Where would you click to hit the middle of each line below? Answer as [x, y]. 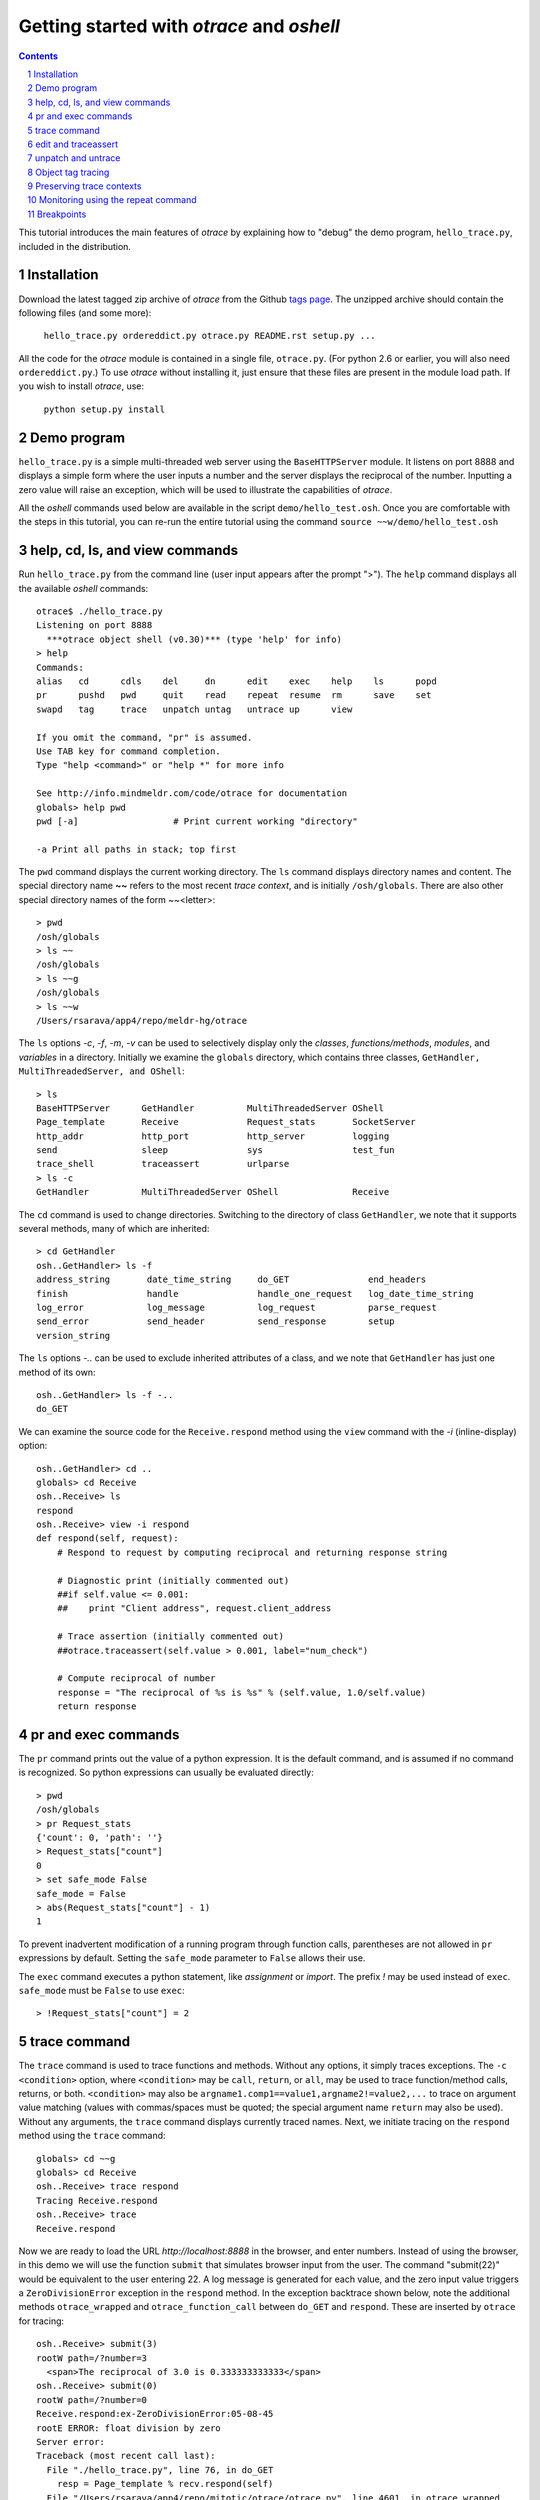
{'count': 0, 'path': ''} [100, 1838]
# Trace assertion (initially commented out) [170, 1636]
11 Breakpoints [57, 214]
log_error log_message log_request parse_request [236, 1307]
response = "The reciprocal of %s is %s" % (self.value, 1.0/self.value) [241, 1692]
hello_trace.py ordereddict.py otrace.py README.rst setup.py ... [210, 336]
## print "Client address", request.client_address [194, 1608]
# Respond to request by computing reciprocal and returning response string [252, 1552]
